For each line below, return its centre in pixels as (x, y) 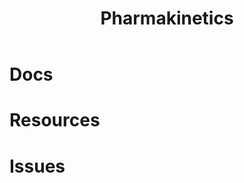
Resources (55, 120)
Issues (37, 166)
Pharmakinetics (167, 18)
